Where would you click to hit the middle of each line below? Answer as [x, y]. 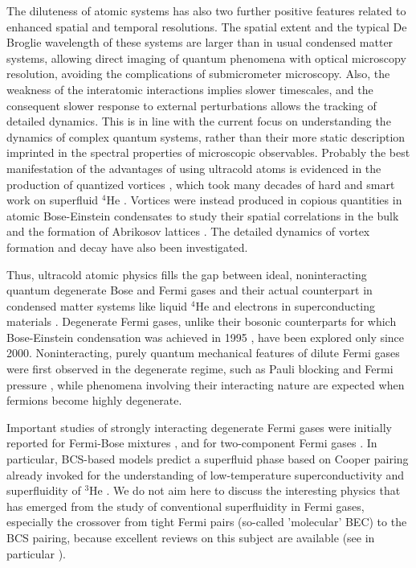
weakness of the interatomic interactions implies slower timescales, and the [190, 89]
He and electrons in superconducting [285, 305]
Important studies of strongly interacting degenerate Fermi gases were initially [199, 427]
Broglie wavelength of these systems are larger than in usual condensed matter [200, 42]
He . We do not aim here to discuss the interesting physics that [245, 490]
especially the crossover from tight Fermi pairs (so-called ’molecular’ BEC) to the [207, 522]
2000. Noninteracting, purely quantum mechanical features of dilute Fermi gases [203, 353]
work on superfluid [53, 200]
